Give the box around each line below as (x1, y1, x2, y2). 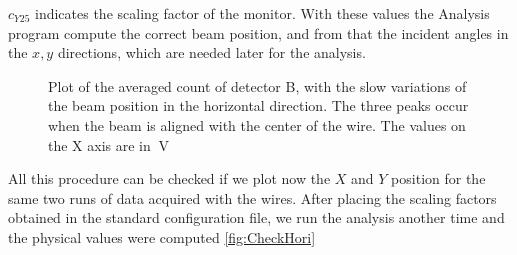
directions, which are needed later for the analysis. (57, 42, 366, 63)
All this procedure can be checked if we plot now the (8, 168, 331, 189)
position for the (391, 168, 486, 189)
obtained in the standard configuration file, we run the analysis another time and (8, 207, 505, 228)
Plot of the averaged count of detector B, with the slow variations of (48, 75, 467, 96)
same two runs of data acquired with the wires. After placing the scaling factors (8, 187, 497, 208)
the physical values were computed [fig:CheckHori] (8, 226, 316, 247)
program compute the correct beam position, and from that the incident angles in (8, 22, 509, 43)
